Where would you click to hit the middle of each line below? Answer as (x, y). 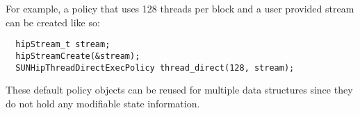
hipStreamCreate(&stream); (78, 56)
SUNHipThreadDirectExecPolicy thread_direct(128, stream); (155, 68)
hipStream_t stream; (63, 45)
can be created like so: (53, 22)
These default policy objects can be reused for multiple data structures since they (179, 90)
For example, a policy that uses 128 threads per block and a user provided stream (180, 8)
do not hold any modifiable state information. (103, 103)
